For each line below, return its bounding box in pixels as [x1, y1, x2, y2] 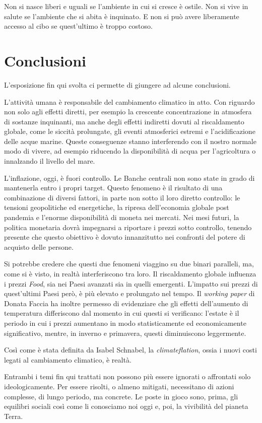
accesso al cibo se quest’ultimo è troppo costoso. [4, 21, 153, 31]
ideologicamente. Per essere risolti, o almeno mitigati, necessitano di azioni [4, 381, 234, 391]
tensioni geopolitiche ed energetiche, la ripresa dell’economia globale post [4, 202, 229, 213]
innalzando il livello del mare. [4, 156, 95, 166]
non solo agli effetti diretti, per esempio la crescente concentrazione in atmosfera [4, 106, 252, 117]
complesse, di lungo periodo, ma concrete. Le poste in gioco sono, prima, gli [4, 391, 238, 401]
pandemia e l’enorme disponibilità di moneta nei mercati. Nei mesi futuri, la [4, 212, 239, 223]
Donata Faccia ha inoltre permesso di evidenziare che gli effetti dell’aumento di [4, 298, 248, 308]
